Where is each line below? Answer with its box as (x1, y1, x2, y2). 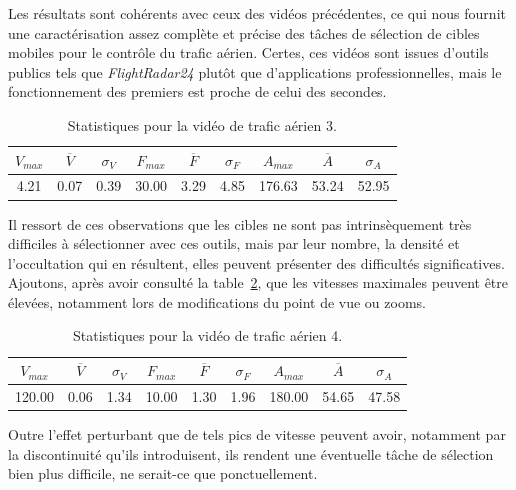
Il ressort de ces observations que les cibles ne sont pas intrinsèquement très (8, 213, 472, 234)
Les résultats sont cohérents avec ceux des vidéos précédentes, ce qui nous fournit (8, 3, 506, 23)
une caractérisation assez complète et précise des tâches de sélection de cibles (8, 22, 480, 43)
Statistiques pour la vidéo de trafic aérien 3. (67, 114, 337, 135)
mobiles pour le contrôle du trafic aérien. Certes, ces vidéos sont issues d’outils (8, 42, 489, 63)
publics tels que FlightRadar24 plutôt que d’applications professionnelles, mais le (8, 61, 502, 82)
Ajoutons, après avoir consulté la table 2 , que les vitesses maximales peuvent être (8, 272, 509, 293)
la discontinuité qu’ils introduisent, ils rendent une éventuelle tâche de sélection (8, 443, 494, 464)
